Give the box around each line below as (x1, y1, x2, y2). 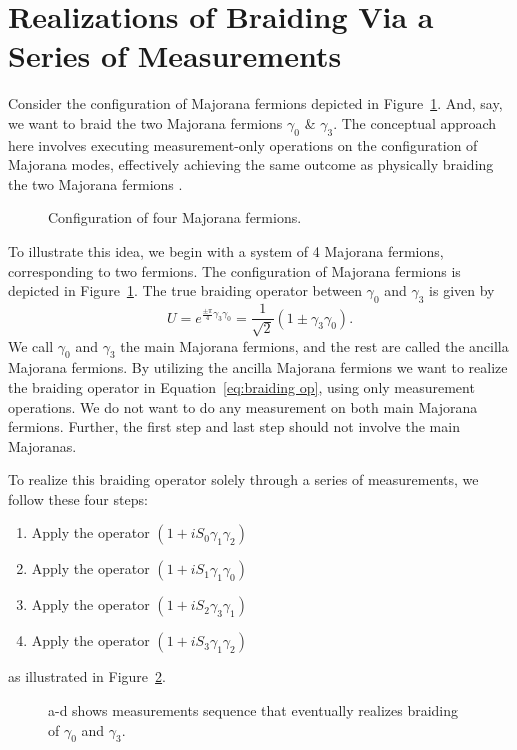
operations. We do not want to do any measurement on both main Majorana (8, 396, 478, 417)
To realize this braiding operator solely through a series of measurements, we (8, 469, 479, 490)
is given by (429, 280, 495, 301)
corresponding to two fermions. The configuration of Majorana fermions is (8, 260, 461, 281)
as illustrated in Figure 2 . (8, 666, 166, 687)
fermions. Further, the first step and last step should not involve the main (8, 416, 460, 437)
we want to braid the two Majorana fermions (8, 112, 283, 133)
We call (8, 335, 54, 356)
